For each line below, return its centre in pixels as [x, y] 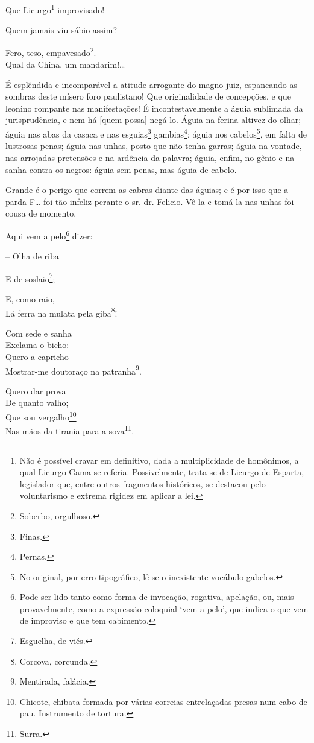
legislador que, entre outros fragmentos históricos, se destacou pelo [143, 483]
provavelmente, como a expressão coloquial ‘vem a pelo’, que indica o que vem [164, 608]
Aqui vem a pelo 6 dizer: [49, 235]
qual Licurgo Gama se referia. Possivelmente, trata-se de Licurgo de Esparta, [162, 472]
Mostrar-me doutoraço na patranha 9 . [74, 370]
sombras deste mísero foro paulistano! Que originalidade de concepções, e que [148, 96]
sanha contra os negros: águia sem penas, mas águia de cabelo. [121, 169]
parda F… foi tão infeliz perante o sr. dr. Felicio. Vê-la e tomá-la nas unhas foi [150, 201]
